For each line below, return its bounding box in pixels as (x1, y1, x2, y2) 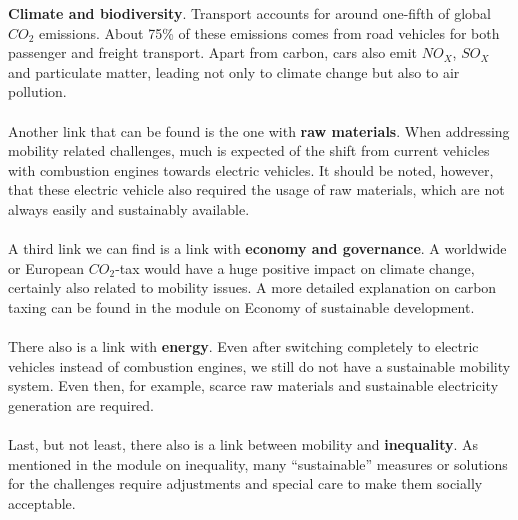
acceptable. (8, 492, 76, 513)
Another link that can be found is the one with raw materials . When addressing (8, 120, 510, 141)
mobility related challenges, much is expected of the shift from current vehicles (8, 140, 490, 161)
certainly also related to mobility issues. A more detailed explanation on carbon (8, 277, 497, 298)
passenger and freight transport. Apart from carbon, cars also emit (8, 42, 418, 63)
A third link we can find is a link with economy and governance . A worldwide (8, 238, 507, 259)
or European (8, 257, 85, 278)
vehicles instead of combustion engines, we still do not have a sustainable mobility (8, 355, 511, 376)
